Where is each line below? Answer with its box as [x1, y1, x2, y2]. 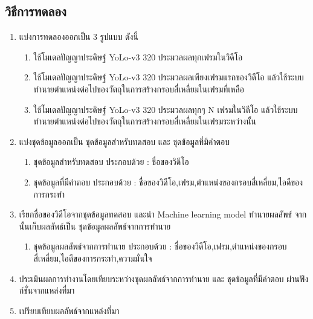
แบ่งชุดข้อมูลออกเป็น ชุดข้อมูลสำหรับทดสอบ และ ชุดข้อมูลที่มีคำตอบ [19, 135, 230, 147]
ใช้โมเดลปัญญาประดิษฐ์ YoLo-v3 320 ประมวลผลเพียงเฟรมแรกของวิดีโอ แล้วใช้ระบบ [33, 71, 304, 83]
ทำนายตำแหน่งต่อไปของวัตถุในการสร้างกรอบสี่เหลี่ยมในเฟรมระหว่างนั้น [33, 115, 256, 127]
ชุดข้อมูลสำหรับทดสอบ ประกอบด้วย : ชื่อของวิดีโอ [33, 155, 189, 168]
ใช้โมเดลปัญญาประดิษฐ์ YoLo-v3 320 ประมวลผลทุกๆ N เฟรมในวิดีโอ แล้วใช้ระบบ [33, 103, 298, 115]
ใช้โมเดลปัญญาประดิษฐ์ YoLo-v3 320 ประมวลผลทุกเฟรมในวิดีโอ [33, 50, 243, 63]
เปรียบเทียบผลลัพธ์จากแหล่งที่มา [19, 304, 120, 317]
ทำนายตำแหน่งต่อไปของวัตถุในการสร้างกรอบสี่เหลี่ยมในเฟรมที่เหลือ [33, 82, 244, 95]
